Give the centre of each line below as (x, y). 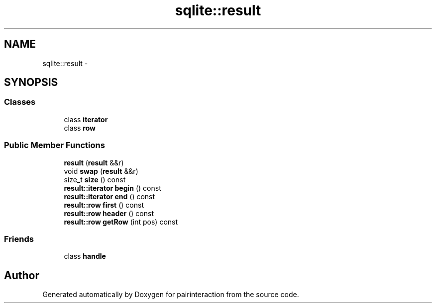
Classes (20, 102)
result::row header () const (109, 213)
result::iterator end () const (109, 196)
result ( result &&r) (94, 162)
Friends (19, 239)
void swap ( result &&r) (101, 171)
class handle (85, 256)
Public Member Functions (54, 145)
